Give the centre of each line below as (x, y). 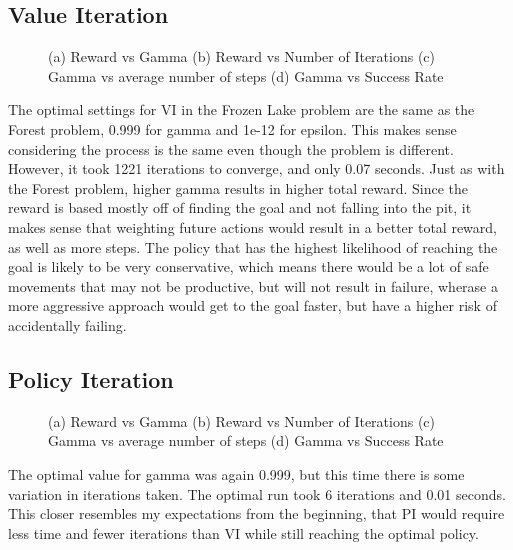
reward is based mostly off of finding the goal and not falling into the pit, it (240, 207)
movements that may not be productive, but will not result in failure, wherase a (253, 285)
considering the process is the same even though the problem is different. (231, 148)
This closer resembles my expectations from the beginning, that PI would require (256, 513)
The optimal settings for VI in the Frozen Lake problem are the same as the (241, 109)
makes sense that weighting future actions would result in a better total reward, (253, 226)
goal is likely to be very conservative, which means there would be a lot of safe (248, 266)
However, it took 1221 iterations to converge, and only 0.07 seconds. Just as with (256, 168)
